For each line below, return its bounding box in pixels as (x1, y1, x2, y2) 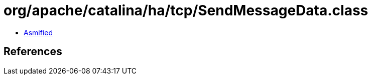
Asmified (24, 28, 53, 37)
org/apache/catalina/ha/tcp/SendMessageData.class (4, 2, 368, 19)
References (4, 45, 62, 58)
